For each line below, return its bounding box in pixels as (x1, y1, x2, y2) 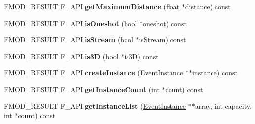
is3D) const (124, 51, 159, 61)
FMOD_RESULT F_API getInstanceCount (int (4, 84, 160, 94)
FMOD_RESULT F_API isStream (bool (4, 34, 133, 45)
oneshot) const (143, 18, 187, 28)
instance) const (192, 67, 238, 78)
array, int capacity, (195, 100, 252, 111)
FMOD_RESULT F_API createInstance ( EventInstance (4, 67, 183, 78)
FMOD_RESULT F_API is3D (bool (4, 51, 119, 61)
